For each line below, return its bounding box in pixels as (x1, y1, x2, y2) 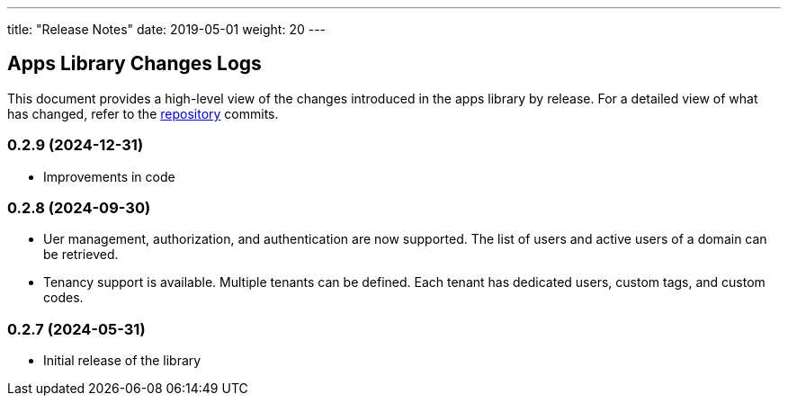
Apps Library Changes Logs (7, 52, 262, 76)
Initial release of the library (43, 353, 201, 369)
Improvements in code (43, 168, 175, 184)
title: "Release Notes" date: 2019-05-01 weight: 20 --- (7, 22, 327, 37)
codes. (43, 290, 84, 306)
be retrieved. (43, 246, 119, 263)
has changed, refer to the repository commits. (7, 105, 279, 121)
